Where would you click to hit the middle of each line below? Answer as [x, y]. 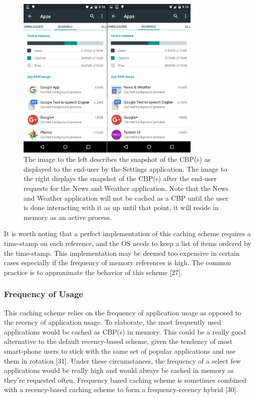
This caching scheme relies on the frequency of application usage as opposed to [123, 312]
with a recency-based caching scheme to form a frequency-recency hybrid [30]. [121, 389]
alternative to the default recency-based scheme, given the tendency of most [118, 341]
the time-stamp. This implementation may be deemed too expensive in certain [122, 253]
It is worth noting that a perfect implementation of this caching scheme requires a [127, 233]
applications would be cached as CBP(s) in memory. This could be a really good [125, 331]
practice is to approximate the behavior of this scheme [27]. [93, 272]
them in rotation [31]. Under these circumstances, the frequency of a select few [122, 360]
